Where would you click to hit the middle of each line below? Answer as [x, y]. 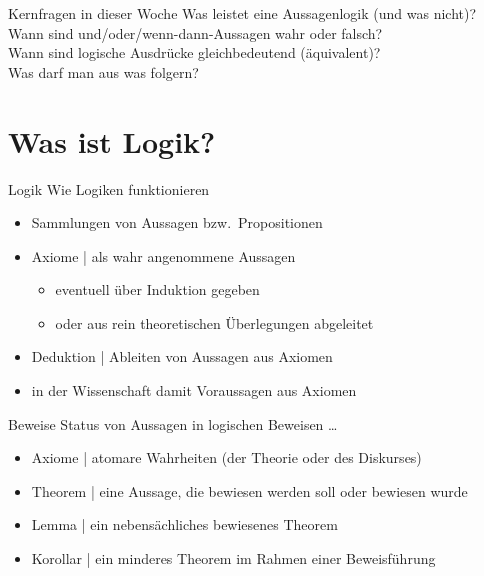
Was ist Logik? [112, 140]
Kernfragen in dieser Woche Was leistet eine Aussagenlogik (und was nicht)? [242, 13]
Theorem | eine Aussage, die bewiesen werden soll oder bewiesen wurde [249, 490]
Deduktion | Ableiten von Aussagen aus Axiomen [182, 356]
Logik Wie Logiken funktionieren [109, 188]
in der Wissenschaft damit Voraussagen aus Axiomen [194, 390]
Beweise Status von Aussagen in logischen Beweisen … [173, 423]
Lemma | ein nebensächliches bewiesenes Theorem [184, 524]
